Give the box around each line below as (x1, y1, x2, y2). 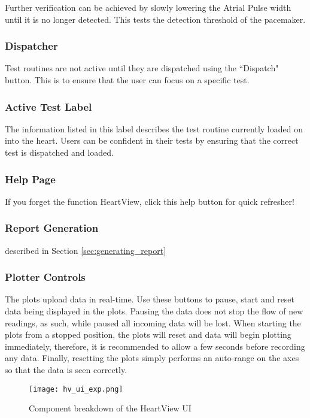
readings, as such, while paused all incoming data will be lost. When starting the (5, 316, 301, 329)
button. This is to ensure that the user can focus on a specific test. (5, 74, 250, 86)
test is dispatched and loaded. (5, 146, 114, 158)
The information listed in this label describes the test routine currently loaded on (5, 122, 303, 135)
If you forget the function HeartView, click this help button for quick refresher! (5, 195, 294, 207)
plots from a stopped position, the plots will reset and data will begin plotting (5, 328, 291, 341)
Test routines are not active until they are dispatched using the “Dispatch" (5, 62, 279, 74)
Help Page (5, 171, 56, 186)
